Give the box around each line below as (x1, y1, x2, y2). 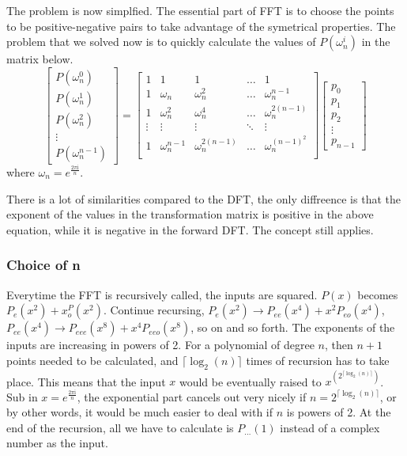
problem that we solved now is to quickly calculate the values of (6, 33, 316, 50)
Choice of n (6, 255, 81, 275)
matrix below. (6, 51, 73, 67)
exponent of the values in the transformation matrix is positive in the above (6, 206, 374, 222)
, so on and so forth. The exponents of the (190, 319, 395, 336)
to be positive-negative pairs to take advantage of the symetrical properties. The (6, 17, 396, 34)
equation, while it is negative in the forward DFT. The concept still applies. (6, 221, 374, 237)
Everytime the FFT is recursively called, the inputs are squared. (6, 286, 318, 302)
